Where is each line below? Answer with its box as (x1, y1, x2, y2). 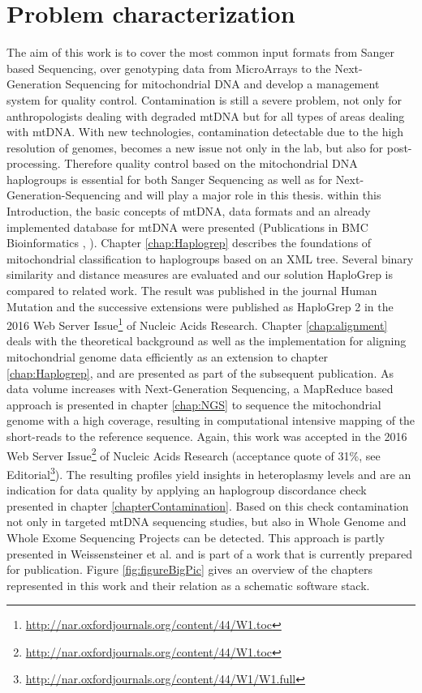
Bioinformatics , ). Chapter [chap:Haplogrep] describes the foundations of (6, 234, 372, 251)
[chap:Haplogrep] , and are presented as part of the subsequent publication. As (6, 364, 394, 381)
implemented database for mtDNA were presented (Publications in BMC (6, 218, 368, 235)
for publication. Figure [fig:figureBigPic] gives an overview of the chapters (6, 561, 372, 578)
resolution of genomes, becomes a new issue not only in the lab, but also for (6, 139, 384, 156)
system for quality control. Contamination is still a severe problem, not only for (6, 91, 403, 108)
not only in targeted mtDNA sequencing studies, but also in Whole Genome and (6, 513, 407, 530)
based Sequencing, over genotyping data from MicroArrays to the (6, 59, 331, 76)
